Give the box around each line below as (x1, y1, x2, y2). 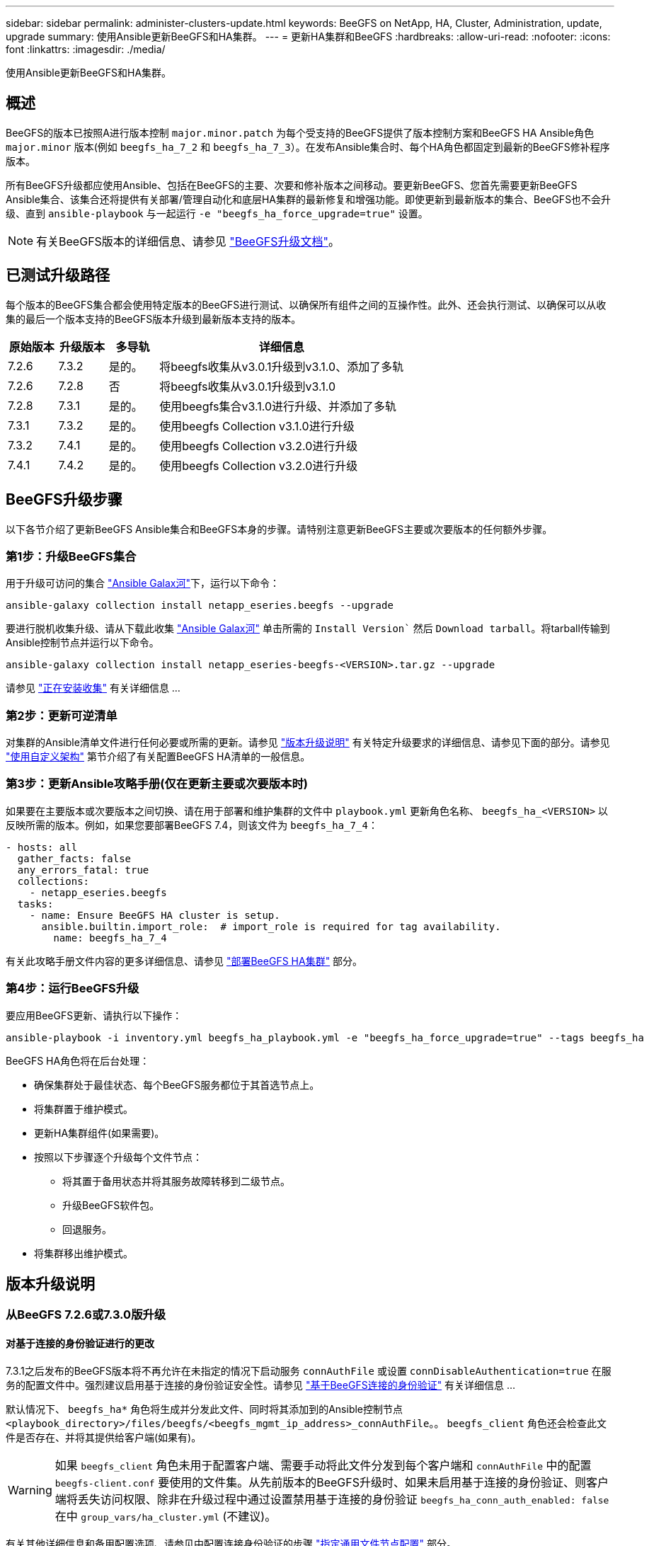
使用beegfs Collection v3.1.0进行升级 (159, 418, 355, 433)
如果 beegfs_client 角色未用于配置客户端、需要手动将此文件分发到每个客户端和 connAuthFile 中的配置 (54, 1458, 592, 1472)
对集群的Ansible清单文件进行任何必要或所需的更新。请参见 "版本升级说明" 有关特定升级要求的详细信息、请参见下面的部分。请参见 (6, 736, 610, 749)
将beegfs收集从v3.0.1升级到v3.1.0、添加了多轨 (159, 359, 404, 374)
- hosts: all (6, 841, 78, 853)
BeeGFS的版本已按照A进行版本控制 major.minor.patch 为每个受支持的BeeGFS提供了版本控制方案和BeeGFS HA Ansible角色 (6, 126, 595, 139)
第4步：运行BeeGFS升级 (6, 981, 139, 996)
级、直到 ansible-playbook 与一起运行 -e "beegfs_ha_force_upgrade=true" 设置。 (6, 207, 428, 219)
